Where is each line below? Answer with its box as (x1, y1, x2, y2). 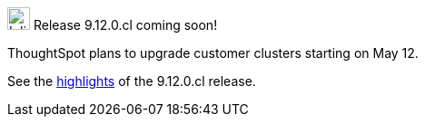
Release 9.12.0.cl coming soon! (33, 17, 218, 33)
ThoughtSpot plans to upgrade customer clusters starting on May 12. (7, 45, 419, 61)
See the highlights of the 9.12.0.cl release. (7, 73, 256, 89)
